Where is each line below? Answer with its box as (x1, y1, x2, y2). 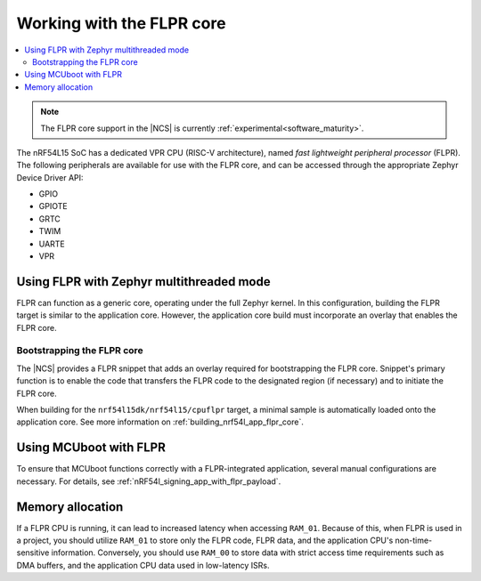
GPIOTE (38, 201, 68, 212)
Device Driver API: (16, 172, 84, 182)
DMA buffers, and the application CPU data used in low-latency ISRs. (16, 560, 270, 570)
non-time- (395, 535, 432, 545)
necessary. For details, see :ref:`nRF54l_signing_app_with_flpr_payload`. (16, 476, 281, 487)
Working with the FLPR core (16, 13, 226, 33)
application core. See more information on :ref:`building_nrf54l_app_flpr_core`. (16, 416, 305, 427)
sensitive (16, 547, 50, 558)
